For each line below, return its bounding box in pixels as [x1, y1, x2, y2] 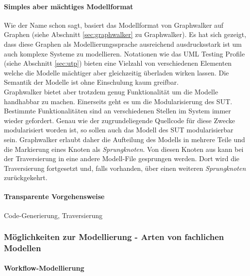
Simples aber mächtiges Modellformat [4, 1, 133, 11]
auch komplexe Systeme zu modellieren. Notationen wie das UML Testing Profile [4, 48, 245, 58]
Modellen [4, 242, 41, 254]
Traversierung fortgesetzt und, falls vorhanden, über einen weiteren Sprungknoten [4, 163, 246, 173]
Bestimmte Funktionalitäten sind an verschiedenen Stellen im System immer [4, 106, 231, 116]
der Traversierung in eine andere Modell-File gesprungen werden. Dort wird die [4, 153, 240, 164]
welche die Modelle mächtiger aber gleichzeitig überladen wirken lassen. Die [4, 67, 229, 77]
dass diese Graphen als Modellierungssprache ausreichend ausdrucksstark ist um [4, 38, 242, 49]
